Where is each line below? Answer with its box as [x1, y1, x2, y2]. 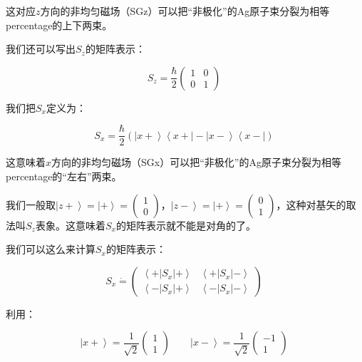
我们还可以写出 [6, 41, 76, 56]
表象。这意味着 [35, 217, 105, 232]
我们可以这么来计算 [6, 242, 95, 257]
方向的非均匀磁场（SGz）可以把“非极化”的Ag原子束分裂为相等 [40, 4, 330, 18]
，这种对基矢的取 [276, 197, 356, 212]
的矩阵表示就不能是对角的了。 [115, 217, 256, 232]
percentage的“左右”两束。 [6, 169, 122, 184]
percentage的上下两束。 [6, 17, 113, 32]
